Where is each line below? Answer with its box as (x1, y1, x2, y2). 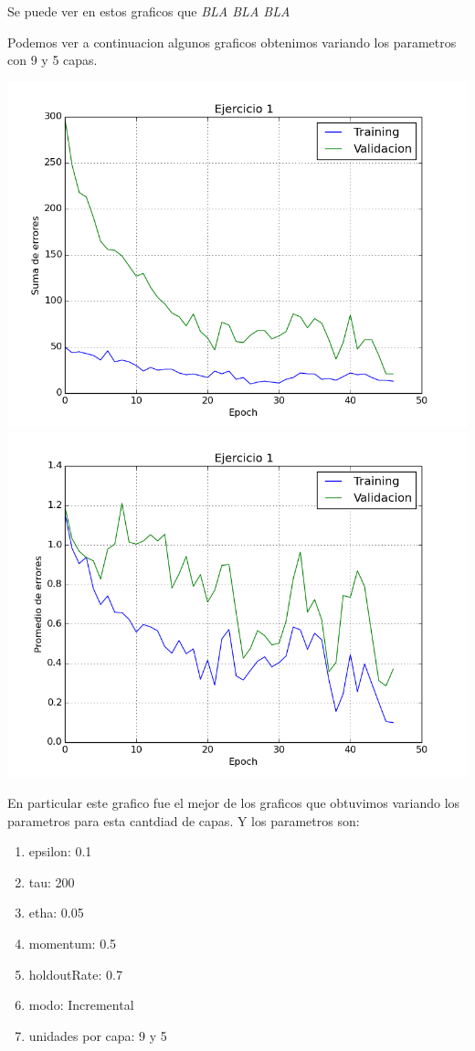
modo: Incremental (28, 995, 134, 1014)
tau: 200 (28, 872, 75, 891)
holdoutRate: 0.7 (28, 964, 122, 983)
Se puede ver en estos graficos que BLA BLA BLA (7, 2, 290, 20)
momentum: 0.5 (28, 933, 117, 952)
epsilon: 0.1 (28, 842, 92, 861)
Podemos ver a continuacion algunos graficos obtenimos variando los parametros (7, 32, 457, 51)
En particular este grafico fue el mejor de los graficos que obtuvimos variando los (7, 792, 460, 812)
